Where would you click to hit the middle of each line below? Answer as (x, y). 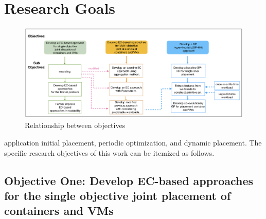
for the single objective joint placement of (118, 195)
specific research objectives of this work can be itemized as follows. (109, 152)
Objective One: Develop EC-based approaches (129, 180)
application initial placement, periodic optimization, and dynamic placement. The (133, 143)
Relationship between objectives (75, 125)
